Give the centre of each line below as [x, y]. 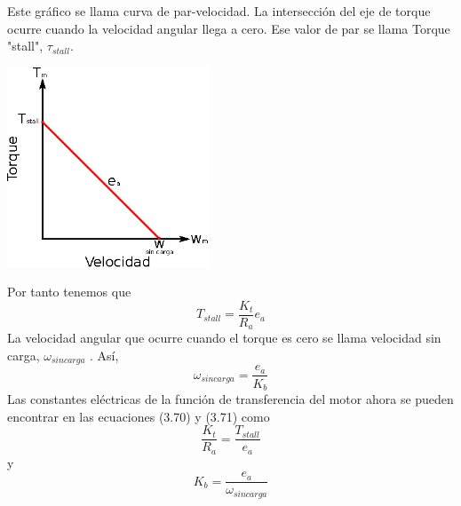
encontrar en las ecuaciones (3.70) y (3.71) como [139, 416]
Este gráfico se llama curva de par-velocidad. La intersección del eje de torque [219, 11]
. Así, [104, 356]
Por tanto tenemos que [69, 292]
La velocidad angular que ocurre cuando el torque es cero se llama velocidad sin [224, 338]
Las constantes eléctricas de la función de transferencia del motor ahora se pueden [230, 398]
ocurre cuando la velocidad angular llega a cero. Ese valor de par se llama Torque [229, 28]
